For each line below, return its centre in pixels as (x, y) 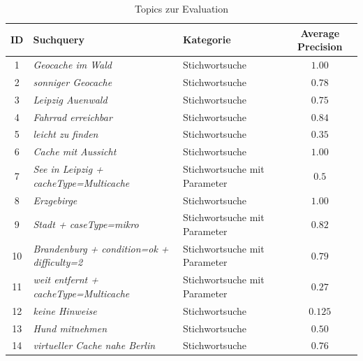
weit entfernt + (66, 279)
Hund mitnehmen (70, 328)
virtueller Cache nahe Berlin (94, 345)
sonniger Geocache (73, 82)
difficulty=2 (58, 262)
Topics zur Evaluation (181, 8)
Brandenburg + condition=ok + (101, 248)
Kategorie (207, 40)
